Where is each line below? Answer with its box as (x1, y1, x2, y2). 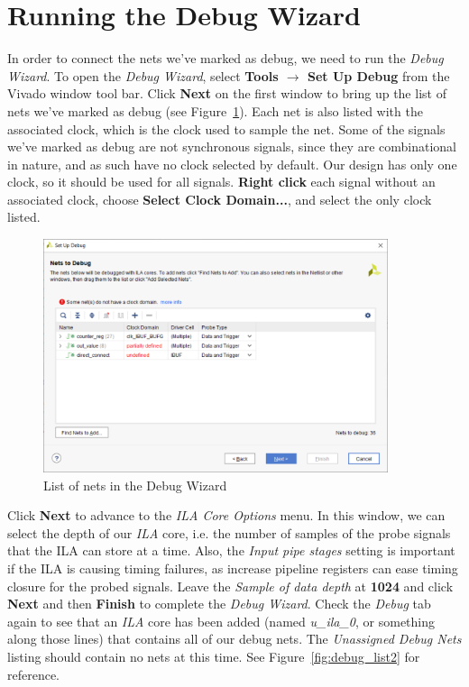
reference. (7, 664, 60, 683)
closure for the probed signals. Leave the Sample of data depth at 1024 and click (7, 576, 454, 595)
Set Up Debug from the (307, 66, 450, 85)
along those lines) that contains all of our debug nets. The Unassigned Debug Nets (7, 629, 462, 648)
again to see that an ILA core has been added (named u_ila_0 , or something (7, 611, 436, 630)
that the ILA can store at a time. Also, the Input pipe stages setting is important (7, 541, 455, 560)
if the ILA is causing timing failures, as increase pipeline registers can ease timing (7, 559, 458, 578)
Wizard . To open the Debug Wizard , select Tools (7, 66, 279, 85)
